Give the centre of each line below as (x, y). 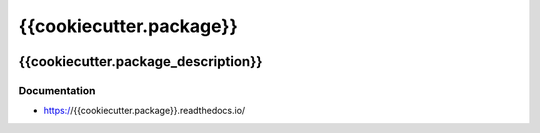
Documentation (57, 90)
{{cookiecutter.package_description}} (140, 61)
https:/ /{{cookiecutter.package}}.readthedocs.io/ (144, 111)
